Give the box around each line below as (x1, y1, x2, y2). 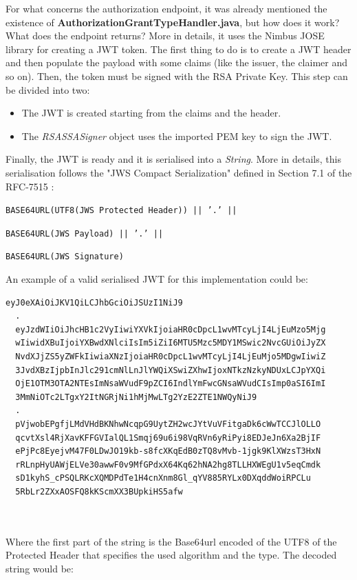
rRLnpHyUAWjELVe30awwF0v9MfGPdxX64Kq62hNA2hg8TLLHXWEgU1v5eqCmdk (15, 459, 321, 470)
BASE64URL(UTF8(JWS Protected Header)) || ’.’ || (6, 206, 237, 216)
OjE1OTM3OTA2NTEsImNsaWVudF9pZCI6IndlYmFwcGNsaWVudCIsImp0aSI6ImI (15, 379, 326, 389)
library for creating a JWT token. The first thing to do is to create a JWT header (6, 41, 351, 56)
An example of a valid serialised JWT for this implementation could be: (6, 272, 308, 286)
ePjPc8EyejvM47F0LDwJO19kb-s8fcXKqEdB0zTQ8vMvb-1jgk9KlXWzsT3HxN (15, 446, 321, 457)
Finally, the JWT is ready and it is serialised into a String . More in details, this (6, 152, 341, 166)
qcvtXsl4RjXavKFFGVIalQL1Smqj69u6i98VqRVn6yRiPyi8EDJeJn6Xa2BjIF (15, 432, 321, 443)
